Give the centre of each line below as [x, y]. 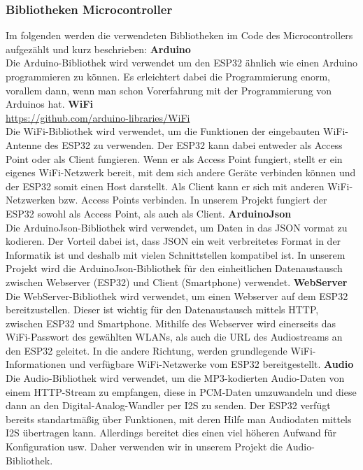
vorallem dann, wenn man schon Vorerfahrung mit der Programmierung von [169, 90]
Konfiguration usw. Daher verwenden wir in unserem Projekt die [144, 447]
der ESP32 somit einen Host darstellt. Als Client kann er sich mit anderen [165, 186]
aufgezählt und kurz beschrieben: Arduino [98, 49]
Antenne [24, 144]
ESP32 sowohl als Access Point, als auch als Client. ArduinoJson [149, 213]
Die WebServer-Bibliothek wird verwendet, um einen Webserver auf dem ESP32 [177, 295]
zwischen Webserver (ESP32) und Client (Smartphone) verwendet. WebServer [177, 282]
